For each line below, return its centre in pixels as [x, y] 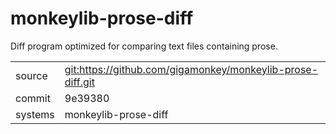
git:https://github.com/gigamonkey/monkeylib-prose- [191, 69]
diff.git [79, 82]
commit [33, 98]
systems [35, 114]
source [31, 75]
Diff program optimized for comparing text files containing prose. [144, 46]
